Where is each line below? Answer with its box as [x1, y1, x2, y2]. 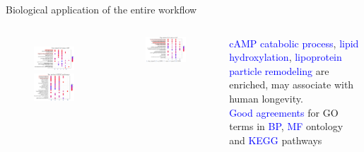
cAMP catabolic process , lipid [229, 35, 359, 50]
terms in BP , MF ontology [229, 119, 344, 134]
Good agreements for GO [229, 105, 339, 119]
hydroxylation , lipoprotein [229, 49, 342, 64]
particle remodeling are [229, 63, 329, 78]
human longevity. [229, 90, 303, 105]
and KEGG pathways [229, 132, 322, 147]
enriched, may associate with [229, 77, 354, 92]
